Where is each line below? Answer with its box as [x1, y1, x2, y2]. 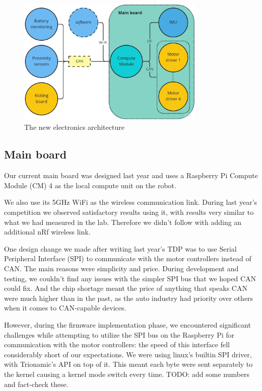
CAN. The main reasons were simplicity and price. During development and [4, 263, 239, 273]
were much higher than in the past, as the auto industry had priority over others [4, 292, 253, 303]
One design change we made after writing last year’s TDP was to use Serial [4, 243, 237, 254]
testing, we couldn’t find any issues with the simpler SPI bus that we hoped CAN [4, 273, 256, 283]
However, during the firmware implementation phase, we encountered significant [4, 319, 251, 330]
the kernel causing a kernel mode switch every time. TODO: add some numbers [4, 368, 250, 379]
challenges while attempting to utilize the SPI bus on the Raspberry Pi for [4, 329, 235, 340]
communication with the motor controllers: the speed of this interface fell [4, 339, 230, 350]
